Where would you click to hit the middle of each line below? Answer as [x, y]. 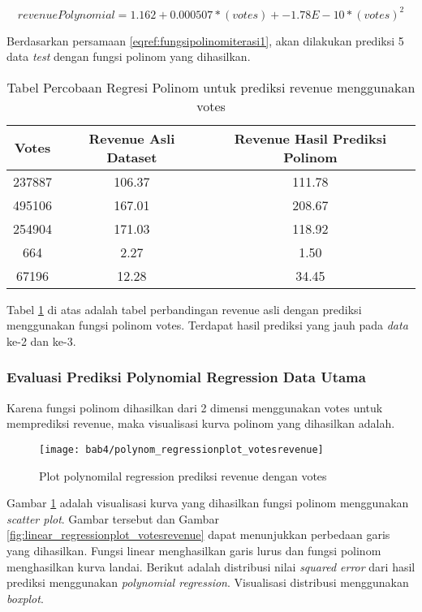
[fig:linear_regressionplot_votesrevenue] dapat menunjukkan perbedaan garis [198, 534]
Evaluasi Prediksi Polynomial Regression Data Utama [186, 377]
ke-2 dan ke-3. [41, 340]
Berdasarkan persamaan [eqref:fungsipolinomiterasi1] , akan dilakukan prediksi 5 [205, 40]
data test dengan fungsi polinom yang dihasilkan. [129, 56]
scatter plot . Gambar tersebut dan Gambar [113, 518]
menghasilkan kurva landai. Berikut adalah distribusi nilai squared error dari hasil [211, 566]
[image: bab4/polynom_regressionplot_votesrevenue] [181, 449]
